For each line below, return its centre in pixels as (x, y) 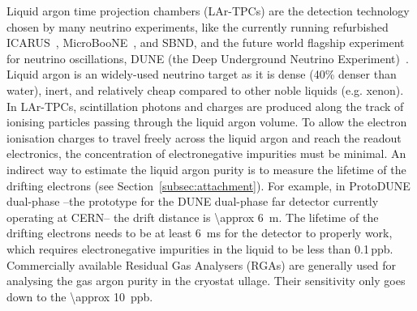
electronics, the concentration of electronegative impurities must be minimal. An (206, 153)
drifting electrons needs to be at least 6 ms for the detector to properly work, (200, 233)
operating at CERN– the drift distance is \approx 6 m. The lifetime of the (193, 217)
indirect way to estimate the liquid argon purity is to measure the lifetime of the (206, 169)
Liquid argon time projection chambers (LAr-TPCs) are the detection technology (208, 11)
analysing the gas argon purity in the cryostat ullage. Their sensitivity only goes (206, 281)
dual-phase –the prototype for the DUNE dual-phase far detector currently (193, 201)
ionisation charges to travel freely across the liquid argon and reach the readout (204, 137)
